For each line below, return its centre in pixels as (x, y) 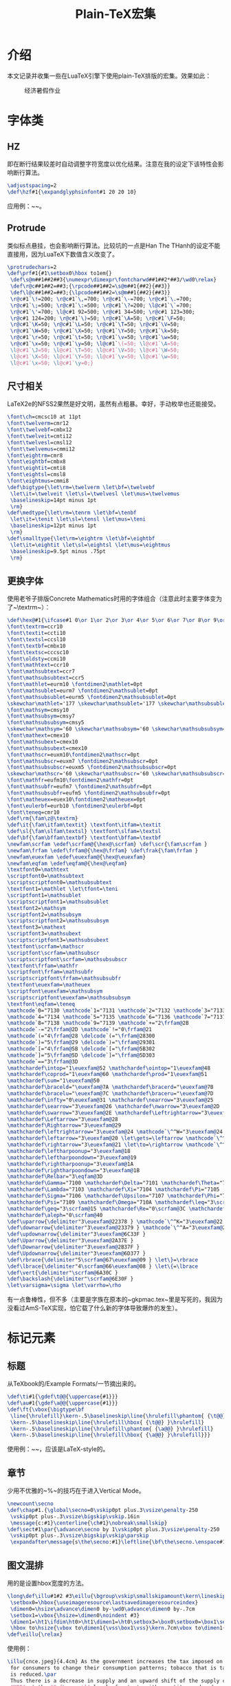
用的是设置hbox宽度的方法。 (47, 1583)
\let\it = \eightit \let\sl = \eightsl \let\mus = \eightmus (90, 545)
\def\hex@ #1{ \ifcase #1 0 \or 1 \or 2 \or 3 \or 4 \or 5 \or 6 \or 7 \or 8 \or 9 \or (117, 620)
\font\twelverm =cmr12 (38, 424)
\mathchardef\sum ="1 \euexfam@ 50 (53, 1081)
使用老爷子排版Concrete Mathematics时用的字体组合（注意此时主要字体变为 (114, 598)
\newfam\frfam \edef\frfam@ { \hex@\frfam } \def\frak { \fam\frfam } (102, 850)
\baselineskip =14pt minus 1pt (53, 500)
